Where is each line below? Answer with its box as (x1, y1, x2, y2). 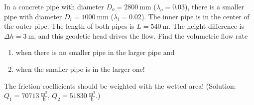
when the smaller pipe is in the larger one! (15, 63, 145, 74)
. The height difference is (168, 21, 244, 31)
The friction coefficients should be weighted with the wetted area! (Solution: (4, 80, 236, 91)
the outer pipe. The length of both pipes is (4, 21, 134, 31)
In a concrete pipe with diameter (4, 1, 104, 11)
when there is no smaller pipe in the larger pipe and (15, 47, 175, 57)
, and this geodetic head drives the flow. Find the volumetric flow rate (34, 30, 248, 41)
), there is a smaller (185, 1, 245, 11)
